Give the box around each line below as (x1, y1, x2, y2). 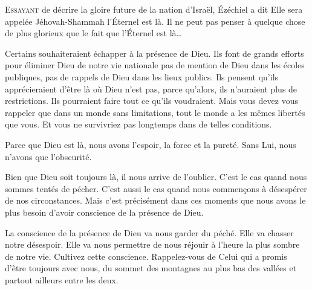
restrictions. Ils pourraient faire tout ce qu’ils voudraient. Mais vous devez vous (5, 94, 298, 107)
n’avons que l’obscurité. (5, 150, 92, 163)
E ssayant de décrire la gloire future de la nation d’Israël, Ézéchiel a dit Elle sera (5, 3, 303, 15)
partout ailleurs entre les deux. (5, 273, 119, 286)
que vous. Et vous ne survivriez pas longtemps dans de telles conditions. (5, 118, 272, 130)
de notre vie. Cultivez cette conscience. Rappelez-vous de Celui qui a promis (5, 250, 287, 262)
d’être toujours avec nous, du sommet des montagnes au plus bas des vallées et (5, 262, 297, 274)
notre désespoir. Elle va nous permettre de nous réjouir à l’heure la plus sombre (5, 238, 300, 251)
